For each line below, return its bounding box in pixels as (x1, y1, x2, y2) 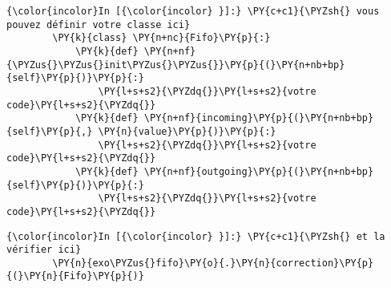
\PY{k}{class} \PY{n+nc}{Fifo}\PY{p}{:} (52, 32, 271, 44)
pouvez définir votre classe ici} (6, 18, 191, 30)
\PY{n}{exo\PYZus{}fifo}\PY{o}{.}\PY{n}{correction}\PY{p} (52, 257, 374, 269)
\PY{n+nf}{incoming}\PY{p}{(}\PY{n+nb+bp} (143, 112, 374, 124)
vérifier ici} (6, 244, 82, 256)
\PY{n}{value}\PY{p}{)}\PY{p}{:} (98, 125, 276, 137)
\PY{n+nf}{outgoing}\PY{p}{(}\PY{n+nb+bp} (143, 165, 374, 177)
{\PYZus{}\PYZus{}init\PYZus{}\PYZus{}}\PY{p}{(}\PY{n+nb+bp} (6, 59, 345, 71)
